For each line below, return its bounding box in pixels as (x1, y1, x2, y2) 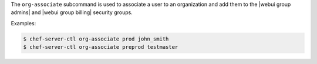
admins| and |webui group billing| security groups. (11, 9, 133, 16)
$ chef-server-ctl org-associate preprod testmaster (23, 44, 178, 50)
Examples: (11, 19, 36, 26)
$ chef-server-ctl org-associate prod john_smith (23, 35, 169, 42)
